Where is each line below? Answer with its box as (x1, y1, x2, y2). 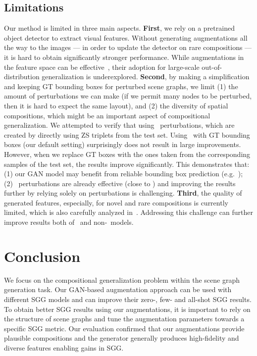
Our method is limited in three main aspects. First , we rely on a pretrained (4, 23, 235, 33)
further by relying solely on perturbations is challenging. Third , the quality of (4, 188, 242, 198)
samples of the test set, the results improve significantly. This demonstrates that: (4, 158, 250, 169)
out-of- (202, 61, 222, 72)
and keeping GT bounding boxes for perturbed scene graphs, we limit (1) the (4, 81, 238, 91)
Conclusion (4, 246, 81, 266)
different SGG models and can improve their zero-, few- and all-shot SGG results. (4, 294, 252, 304)
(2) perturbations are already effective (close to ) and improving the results (4, 178, 236, 188)
